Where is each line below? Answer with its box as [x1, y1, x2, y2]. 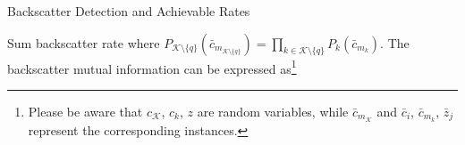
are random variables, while [197, 101, 349, 120]
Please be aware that [28, 101, 143, 120]
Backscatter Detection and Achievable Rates [7, 2, 250, 20]
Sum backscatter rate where [7, 33, 160, 52]
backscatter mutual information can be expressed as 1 [7, 56, 297, 77]
